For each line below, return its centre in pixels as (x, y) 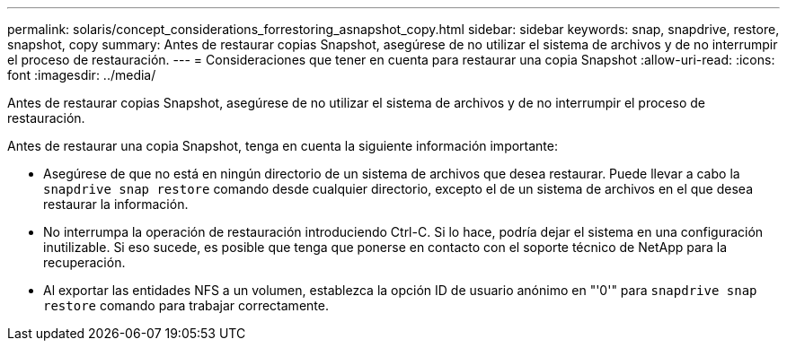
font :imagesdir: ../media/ (82, 75)
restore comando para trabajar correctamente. (186, 305)
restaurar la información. (116, 204)
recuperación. (84, 262)
